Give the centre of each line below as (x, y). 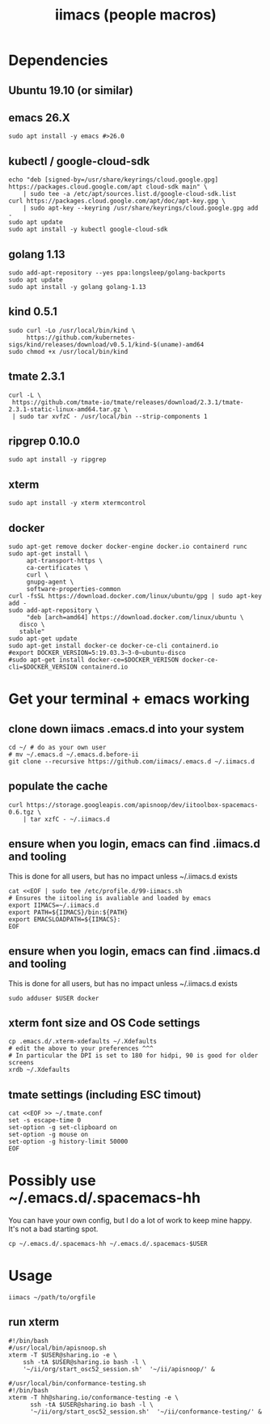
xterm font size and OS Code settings (104, 1023)
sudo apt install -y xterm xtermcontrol (78, 504)
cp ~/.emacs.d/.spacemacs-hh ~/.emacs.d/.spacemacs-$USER (108, 1244)
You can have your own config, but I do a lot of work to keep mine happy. (130, 1221)
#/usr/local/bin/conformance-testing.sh (78, 1383)
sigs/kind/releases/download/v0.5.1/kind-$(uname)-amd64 (106, 344)
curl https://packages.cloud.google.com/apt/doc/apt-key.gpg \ (117, 201)
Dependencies (58, 60)
